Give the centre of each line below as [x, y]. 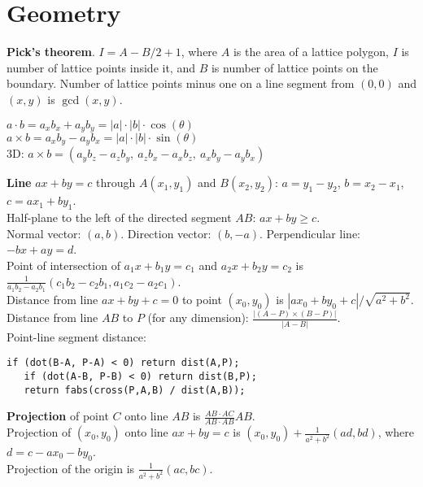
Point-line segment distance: [76, 336]
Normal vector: [44, 233]
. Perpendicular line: [310, 233]
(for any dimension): [198, 317]
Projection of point [58, 416]
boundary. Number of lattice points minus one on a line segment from [181, 83]
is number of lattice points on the [294, 67]
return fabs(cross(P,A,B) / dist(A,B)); [135, 390]
